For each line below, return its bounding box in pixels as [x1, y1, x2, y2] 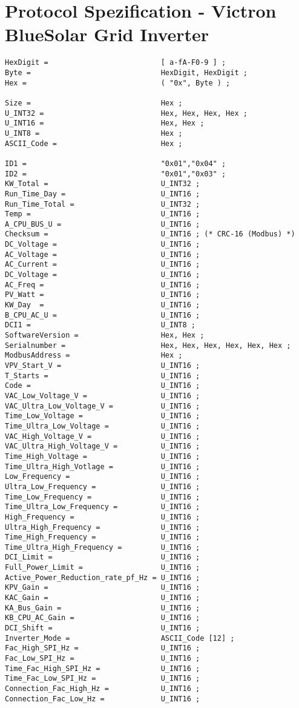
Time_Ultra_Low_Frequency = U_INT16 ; [5, 503, 200, 512]
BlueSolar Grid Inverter [5, 22, 209, 47]
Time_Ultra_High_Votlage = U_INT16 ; [5, 462, 200, 471]
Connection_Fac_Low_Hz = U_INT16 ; [5, 694, 200, 703]
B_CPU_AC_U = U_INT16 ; [5, 310, 200, 319]
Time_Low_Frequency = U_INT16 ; [5, 492, 200, 501]
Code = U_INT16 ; [5, 381, 200, 390]
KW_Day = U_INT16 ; [5, 301, 200, 310]
